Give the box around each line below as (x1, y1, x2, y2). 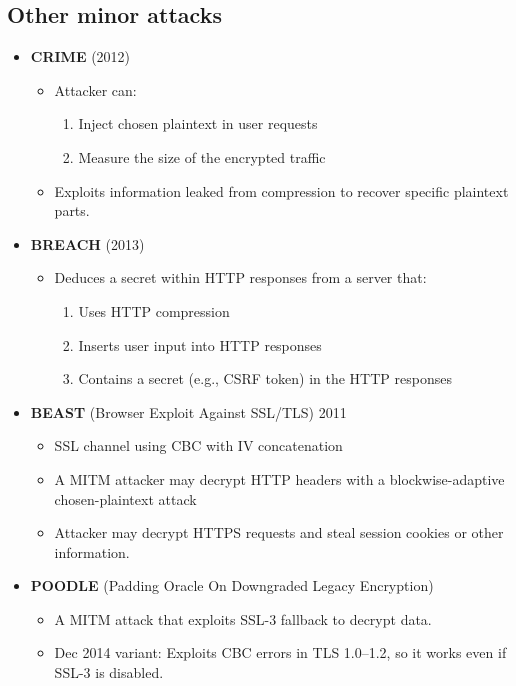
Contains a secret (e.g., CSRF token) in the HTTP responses (78, 368, 452, 389)
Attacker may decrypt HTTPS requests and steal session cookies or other (54, 522, 504, 543)
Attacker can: (54, 79, 137, 100)
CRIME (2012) (30, 46, 131, 67)
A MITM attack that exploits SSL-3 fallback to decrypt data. (54, 608, 432, 629)
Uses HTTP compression (78, 300, 230, 321)
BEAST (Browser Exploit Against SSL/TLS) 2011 (30, 401, 347, 422)
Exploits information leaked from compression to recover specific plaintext (54, 180, 509, 201)
